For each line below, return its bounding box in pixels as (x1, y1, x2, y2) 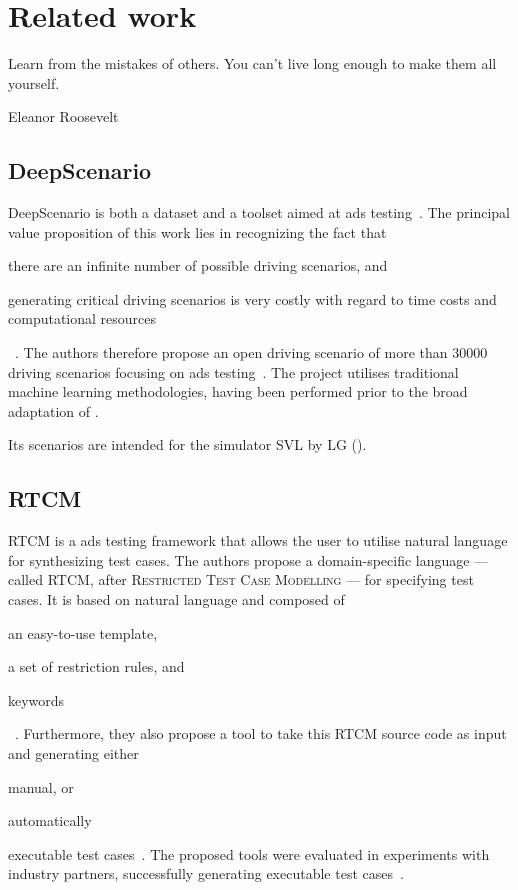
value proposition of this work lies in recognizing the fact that (8, 221, 387, 242)
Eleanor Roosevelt (8, 106, 119, 127)
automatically (8, 810, 92, 831)
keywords (8, 689, 65, 710)
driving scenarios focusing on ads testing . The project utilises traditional (8, 361, 459, 382)
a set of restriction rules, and (8, 656, 185, 677)
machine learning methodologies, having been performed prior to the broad (8, 381, 468, 402)
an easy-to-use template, (8, 622, 158, 643)
